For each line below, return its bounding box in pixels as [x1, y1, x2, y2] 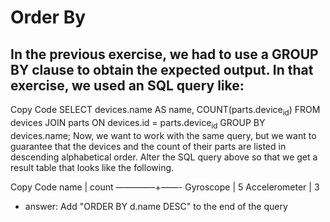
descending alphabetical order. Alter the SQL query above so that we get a [10, 151, 318, 163]
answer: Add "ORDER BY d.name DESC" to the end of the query [24, 200, 288, 212]
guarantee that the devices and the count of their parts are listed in [10, 140, 287, 152]
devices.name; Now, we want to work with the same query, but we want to [10, 129, 317, 141]
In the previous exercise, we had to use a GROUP [10, 46, 319, 63]
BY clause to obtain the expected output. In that [10, 61, 314, 78]
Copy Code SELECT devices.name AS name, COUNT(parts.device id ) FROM [10, 104, 321, 118]
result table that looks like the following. [10, 161, 175, 173]
